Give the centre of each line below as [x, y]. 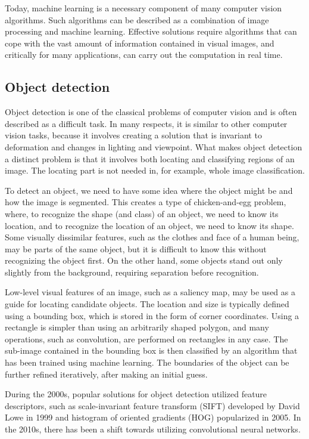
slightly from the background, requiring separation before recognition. [132, 272]
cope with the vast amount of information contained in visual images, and [140, 43]
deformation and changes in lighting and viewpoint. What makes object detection [154, 146]
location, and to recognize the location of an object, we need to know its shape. [149, 225]
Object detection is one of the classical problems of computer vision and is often [151, 112]
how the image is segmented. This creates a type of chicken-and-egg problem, [146, 202]
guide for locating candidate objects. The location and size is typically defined [147, 304]
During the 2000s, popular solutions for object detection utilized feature [136, 394]
